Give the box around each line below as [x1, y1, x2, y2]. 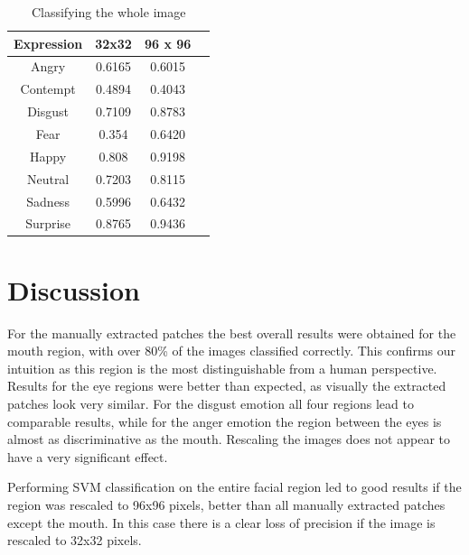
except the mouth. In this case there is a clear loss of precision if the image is [7, 513, 436, 532]
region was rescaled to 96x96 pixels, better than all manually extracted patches [7, 495, 446, 513]
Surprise [25, 214, 71, 233]
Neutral [26, 169, 70, 188]
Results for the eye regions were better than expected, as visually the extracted [7, 376, 446, 395]
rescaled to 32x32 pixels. [7, 531, 142, 550]
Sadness [26, 191, 70, 210]
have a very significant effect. [7, 447, 168, 466]
